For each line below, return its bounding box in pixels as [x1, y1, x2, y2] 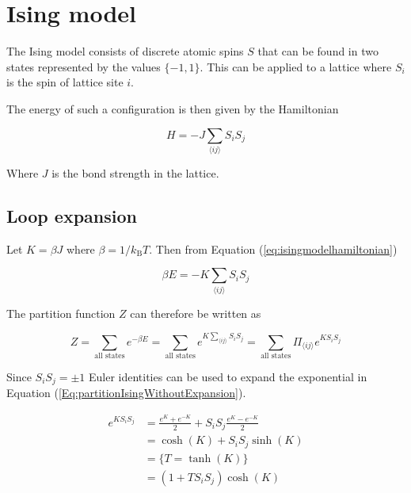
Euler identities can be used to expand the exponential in [88, 368, 367, 384]
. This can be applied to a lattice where [200, 58, 392, 75]
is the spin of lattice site [6, 74, 124, 90]
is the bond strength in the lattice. [51, 164, 219, 181]
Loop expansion [6, 203, 137, 227]
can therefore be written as [130, 304, 261, 321]
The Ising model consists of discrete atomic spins [6, 43, 244, 59]
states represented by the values [6, 58, 161, 75]
